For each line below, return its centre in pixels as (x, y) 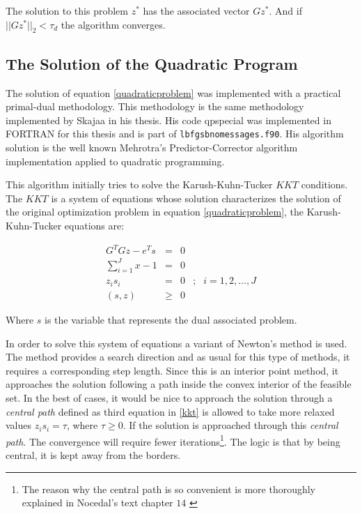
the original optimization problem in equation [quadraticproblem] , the (155, 212)
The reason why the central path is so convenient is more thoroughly (169, 489)
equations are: (94, 225)
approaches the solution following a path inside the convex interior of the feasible (179, 384)
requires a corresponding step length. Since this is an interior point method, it (172, 370)
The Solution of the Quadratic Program (152, 63)
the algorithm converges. (113, 24)
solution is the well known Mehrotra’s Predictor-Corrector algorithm (152, 148)
